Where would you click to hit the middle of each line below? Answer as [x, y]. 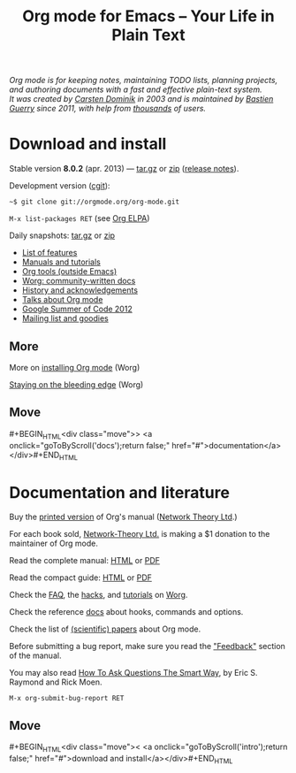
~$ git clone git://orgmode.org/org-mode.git [94, 202]
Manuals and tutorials [61, 262]
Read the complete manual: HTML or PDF [85, 561]
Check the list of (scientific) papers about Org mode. [105, 629]
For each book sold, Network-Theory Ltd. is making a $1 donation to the [140, 534]
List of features [49, 253]
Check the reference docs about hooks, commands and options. [126, 612]
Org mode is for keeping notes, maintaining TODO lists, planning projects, [144, 80]
